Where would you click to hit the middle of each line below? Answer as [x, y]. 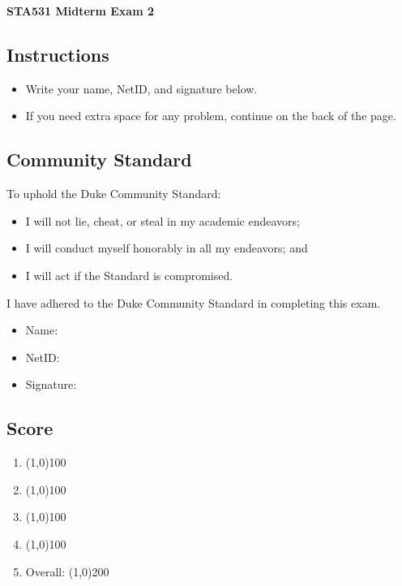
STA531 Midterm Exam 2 [80, 11]
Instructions [58, 54]
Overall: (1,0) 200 [67, 571]
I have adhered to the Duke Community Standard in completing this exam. [194, 302]
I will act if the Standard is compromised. [129, 275]
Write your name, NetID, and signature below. [141, 88]
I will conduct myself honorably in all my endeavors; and [167, 248]
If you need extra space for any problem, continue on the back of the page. [211, 116]
